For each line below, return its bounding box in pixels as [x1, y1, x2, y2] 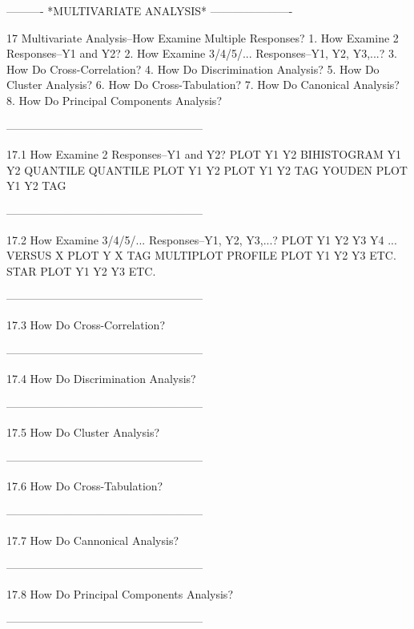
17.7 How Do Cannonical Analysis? [6, 531, 179, 548]
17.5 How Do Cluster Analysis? [6, 424, 160, 441]
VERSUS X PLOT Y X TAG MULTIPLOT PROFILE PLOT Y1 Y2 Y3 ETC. [6, 247, 396, 264]
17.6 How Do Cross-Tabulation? [6, 478, 163, 494]
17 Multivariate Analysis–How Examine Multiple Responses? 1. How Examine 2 [6, 29, 399, 46]
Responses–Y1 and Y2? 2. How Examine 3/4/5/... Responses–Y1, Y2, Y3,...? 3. [6, 45, 397, 62]
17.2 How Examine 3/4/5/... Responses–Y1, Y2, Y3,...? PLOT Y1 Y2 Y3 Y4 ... [6, 231, 397, 248]
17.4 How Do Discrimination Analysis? [6, 370, 196, 387]
